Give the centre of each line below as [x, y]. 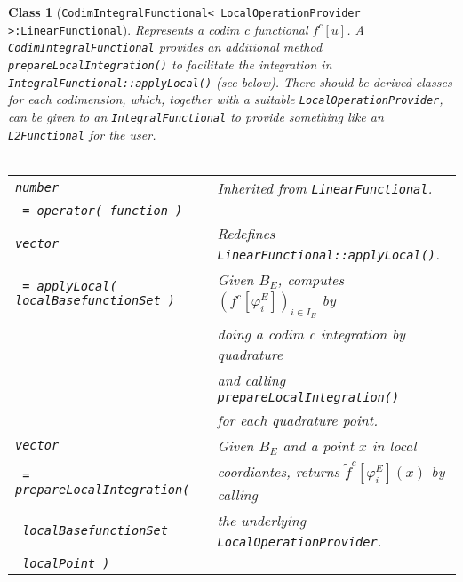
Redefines [246, 233]
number [37, 188]
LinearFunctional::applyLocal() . [328, 253]
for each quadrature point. [298, 419]
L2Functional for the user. [82, 134]
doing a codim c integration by [311, 333]
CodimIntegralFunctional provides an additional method [165, 47]
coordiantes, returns [279, 471]
